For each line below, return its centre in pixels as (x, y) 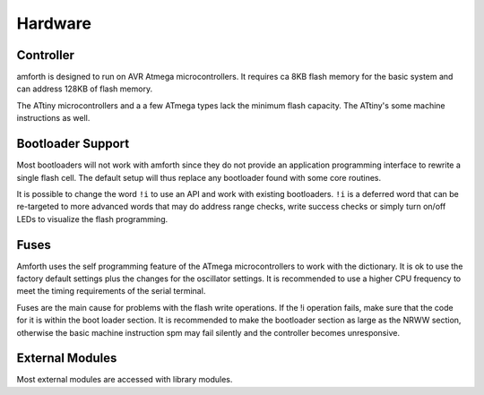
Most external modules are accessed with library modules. (125, 380)
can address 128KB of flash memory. (84, 89)
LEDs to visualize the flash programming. (92, 219)
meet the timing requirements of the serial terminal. (111, 291)
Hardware (54, 23)
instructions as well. (53, 118)
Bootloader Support (73, 144)
